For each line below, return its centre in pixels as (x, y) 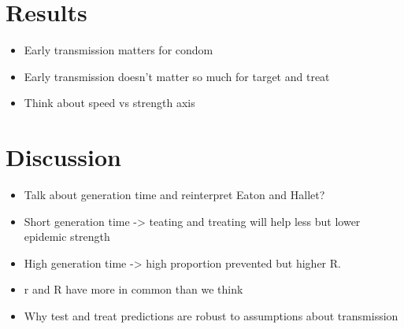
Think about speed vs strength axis (109, 103)
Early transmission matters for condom (119, 50)
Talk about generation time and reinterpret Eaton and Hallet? (174, 195)
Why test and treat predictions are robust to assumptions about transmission (211, 316)
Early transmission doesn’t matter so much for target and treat (177, 76)
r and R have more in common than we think (133, 289)
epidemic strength (67, 237)
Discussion (63, 157)
